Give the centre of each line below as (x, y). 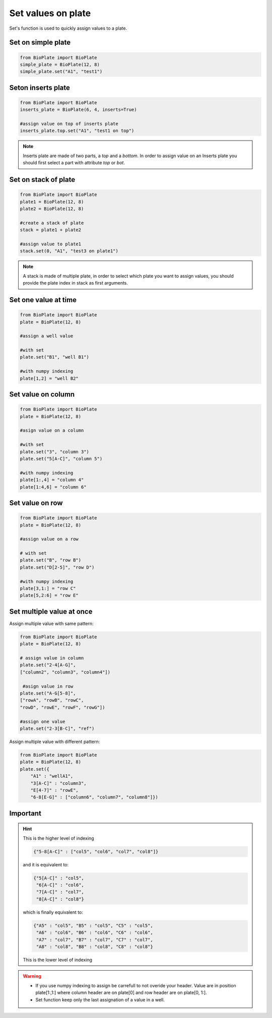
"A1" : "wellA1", (52, 776)
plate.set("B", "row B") (51, 560)
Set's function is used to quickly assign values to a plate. (68, 28)
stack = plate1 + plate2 (51, 230)
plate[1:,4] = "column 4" (52, 480)
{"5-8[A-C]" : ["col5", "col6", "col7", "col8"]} (96, 852)
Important (25, 813)
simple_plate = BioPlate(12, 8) (60, 64)
